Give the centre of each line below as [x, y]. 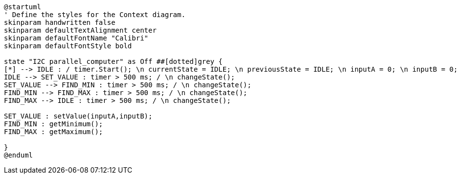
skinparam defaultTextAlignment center [80, 30]
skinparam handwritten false [60, 22]
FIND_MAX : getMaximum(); [54, 132]
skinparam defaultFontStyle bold [68, 46]
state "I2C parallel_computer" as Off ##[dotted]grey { [113, 61]
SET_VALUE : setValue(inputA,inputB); [78, 116]
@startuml [23, 7]
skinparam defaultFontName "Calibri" [76, 38]
